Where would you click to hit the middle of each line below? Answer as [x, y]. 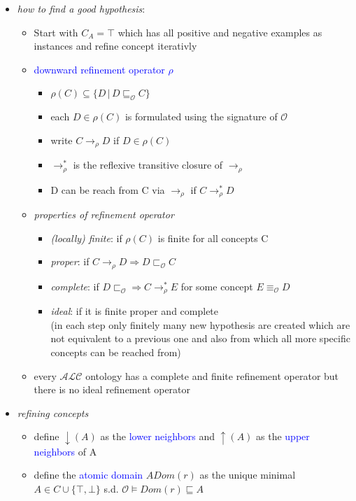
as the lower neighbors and [157, 436]
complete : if [75, 286]
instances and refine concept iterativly [115, 46]
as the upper [283, 436]
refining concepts [53, 412]
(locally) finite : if [86, 238]
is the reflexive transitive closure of [148, 165]
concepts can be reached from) [116, 352]
